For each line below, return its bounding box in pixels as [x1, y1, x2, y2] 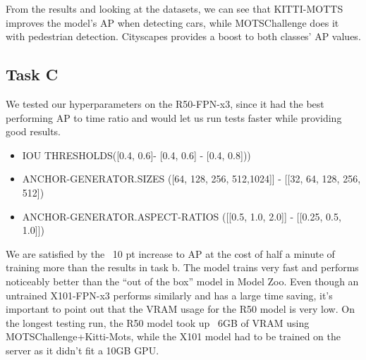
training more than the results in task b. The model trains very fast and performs [6, 260, 359, 275]
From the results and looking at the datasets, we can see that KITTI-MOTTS [6, 1, 343, 15]
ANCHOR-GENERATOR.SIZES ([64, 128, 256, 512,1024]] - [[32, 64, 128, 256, [22, 171, 361, 186]
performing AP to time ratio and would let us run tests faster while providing [6, 110, 342, 125]
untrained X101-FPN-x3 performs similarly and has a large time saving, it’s [6, 287, 333, 302]
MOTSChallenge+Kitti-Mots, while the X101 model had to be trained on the [6, 329, 341, 344]
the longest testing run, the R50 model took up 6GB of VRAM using [6, 315, 310, 330]
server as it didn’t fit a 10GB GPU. [6, 342, 159, 357]
